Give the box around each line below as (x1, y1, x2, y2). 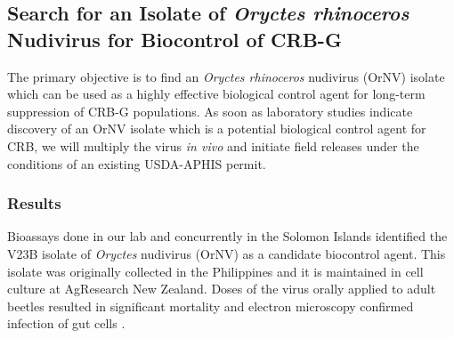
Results (7, 192, 61, 214)
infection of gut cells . (7, 314, 126, 333)
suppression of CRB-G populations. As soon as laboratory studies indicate (7, 101, 413, 120)
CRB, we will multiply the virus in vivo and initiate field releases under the (7, 136, 419, 155)
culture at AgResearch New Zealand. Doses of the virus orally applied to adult (7, 279, 436, 298)
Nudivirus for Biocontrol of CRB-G (7, 25, 342, 52)
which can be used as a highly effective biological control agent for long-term (7, 84, 426, 103)
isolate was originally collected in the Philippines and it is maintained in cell (7, 262, 424, 280)
